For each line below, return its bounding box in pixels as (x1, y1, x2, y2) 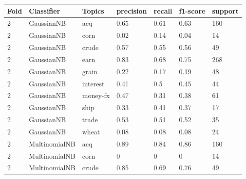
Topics (82, 5, 104, 16)
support (212, 5, 239, 16)
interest (82, 78, 105, 88)
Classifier (29, 5, 60, 16)
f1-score (179, 5, 206, 16)
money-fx (82, 90, 110, 100)
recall (153, 5, 172, 16)
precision (116, 5, 147, 16)
